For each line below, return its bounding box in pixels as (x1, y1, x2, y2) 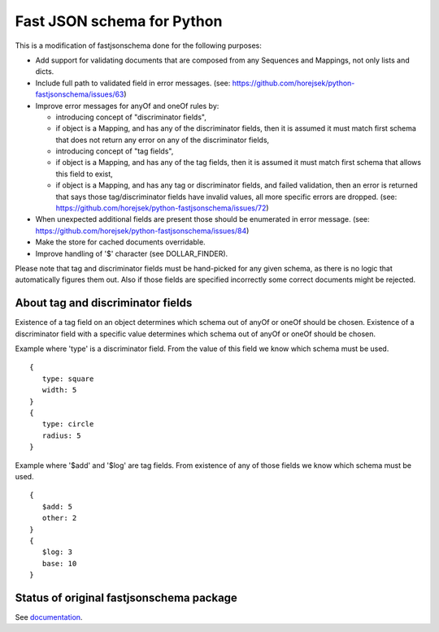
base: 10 (41, 559, 77, 568)
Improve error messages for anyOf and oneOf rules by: (35, 101, 219, 110)
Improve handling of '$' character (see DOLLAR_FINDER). (35, 249, 228, 258)
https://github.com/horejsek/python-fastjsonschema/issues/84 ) (35, 226, 250, 236)
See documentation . (15, 612, 83, 621)
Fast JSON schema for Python (15, 12, 223, 30)
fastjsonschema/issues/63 (35, 89, 124, 99)
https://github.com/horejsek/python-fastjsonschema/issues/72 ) (55, 203, 269, 213)
